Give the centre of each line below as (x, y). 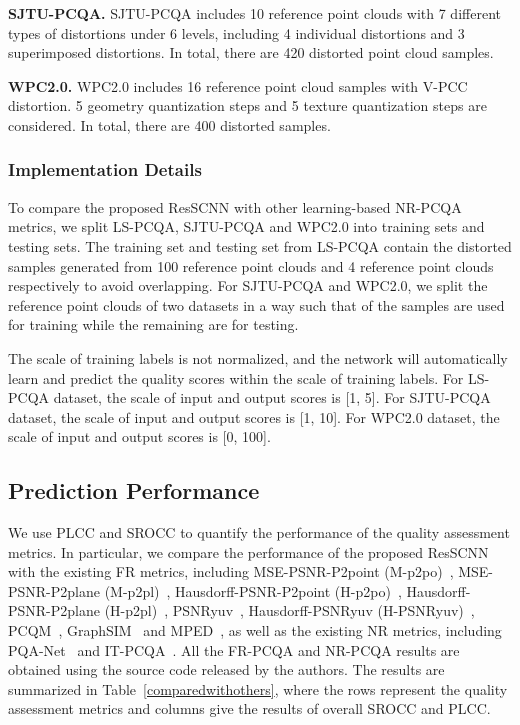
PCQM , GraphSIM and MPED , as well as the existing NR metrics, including (255, 630)
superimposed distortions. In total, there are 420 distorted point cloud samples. (251, 52)
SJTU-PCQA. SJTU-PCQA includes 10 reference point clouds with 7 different (254, 13)
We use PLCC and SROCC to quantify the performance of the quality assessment (259, 532)
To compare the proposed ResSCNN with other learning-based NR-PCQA (235, 206)
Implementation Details (105, 169)
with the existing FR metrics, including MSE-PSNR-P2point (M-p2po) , (231, 571)
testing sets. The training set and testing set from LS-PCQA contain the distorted (260, 245)
